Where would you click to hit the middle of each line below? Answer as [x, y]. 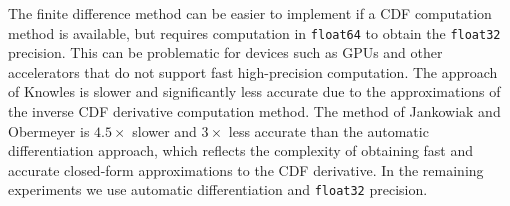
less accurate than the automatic [328, 130]
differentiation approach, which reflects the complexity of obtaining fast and [241, 150]
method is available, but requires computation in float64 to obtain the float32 [254, 32]
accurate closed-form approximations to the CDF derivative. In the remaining [246, 169]
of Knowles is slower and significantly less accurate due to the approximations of [254, 91]
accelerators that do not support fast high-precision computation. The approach [253, 71]
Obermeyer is [49, 130]
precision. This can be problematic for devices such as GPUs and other [225, 52]
